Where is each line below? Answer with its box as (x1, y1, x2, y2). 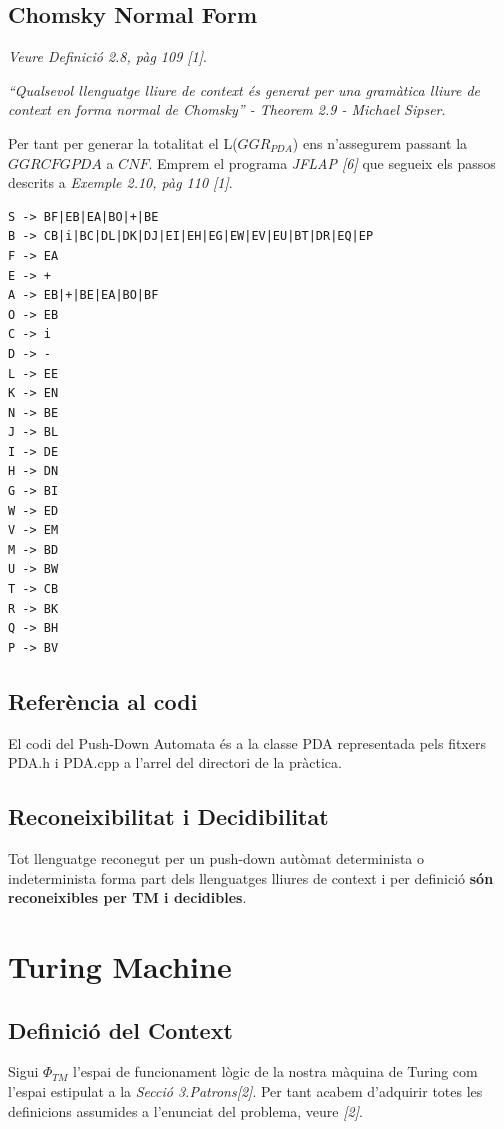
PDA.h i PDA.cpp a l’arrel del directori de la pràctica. (8, 752, 342, 773)
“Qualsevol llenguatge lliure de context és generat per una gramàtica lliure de (8, 79, 480, 100)
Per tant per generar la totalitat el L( (8, 132, 238, 153)
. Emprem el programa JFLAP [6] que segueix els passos (148, 152, 496, 173)
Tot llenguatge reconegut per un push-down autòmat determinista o (8, 848, 425, 869)
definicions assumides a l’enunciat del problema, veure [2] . (8, 1100, 363, 1121)
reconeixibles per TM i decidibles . (8, 887, 247, 908)
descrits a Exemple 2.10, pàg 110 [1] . (8, 172, 233, 193)
